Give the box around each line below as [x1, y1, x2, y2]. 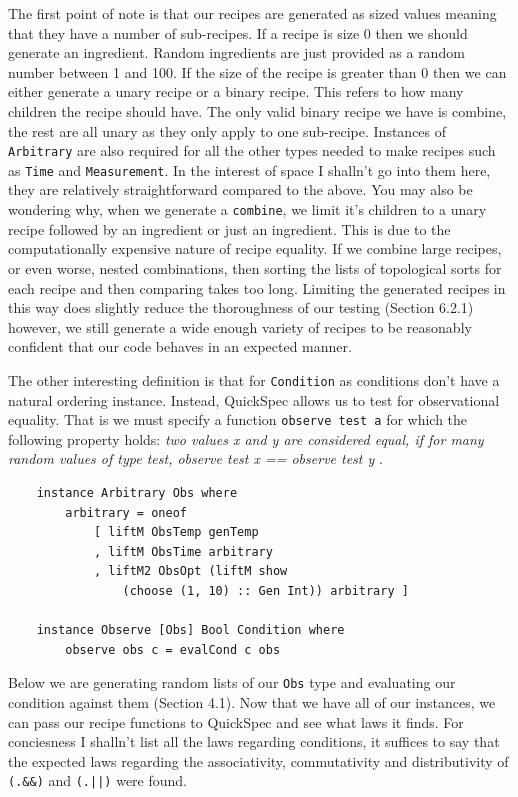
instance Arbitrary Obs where [36, 485, 238, 500]
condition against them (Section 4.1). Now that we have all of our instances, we [8, 691, 496, 712]
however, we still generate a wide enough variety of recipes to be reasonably [8, 316, 472, 337]
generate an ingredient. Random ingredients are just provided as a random [8, 42, 465, 63]
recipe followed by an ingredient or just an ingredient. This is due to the [8, 218, 451, 239]
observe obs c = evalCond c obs [65, 642, 281, 657]
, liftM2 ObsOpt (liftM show [93, 564, 288, 579]
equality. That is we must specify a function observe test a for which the [8, 409, 468, 430]
